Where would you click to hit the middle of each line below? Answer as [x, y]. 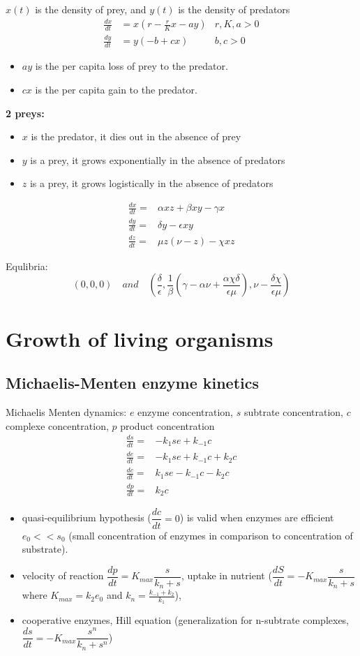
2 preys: [25, 113]
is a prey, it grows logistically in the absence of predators [151, 183]
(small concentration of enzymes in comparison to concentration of [211, 535]
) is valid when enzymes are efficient [257, 517]
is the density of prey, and [91, 9]
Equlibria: [27, 266]
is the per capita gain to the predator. [116, 89]
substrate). [45, 549]
